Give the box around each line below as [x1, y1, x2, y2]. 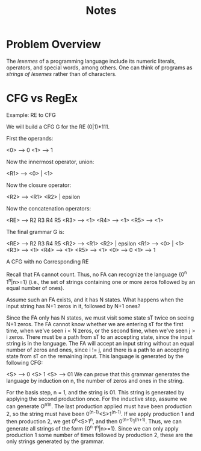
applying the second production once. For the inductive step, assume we [6, 396, 188, 403]
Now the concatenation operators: [6, 204, 91, 212]
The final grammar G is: [6, 228, 64, 235]
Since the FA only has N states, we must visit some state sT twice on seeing [6, 314, 194, 321]
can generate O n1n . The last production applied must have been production [6, 402, 192, 410]
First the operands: [6, 134, 54, 142]
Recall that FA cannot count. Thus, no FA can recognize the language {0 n [6, 270, 187, 278]
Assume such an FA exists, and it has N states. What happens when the [6, 296, 184, 303]
